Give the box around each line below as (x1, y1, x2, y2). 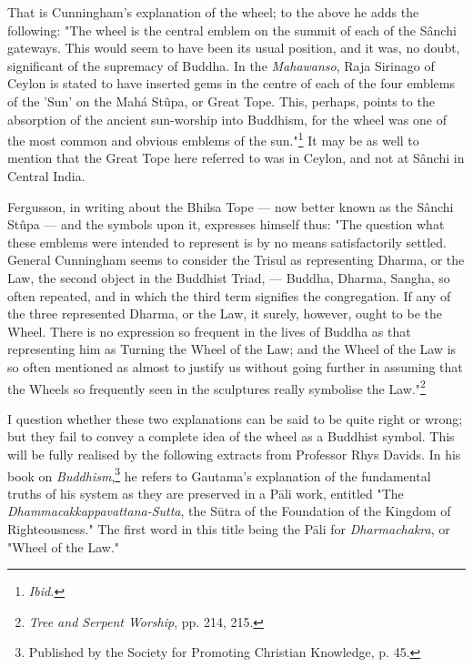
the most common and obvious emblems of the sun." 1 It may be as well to (7, 128, 419, 149)
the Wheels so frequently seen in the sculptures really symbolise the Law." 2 (7, 376, 426, 398)
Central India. (7, 167, 86, 185)
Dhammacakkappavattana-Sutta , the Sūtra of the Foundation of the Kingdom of (7, 501, 451, 520)
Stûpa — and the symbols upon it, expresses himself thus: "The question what (7, 215, 445, 234)
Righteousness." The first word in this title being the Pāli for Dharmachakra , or (7, 520, 450, 538)
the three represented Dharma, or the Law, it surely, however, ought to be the (7, 304, 442, 323)
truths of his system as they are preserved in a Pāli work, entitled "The (7, 483, 404, 502)
